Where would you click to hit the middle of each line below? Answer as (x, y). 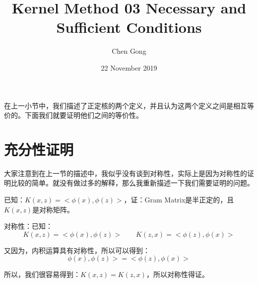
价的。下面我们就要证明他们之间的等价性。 (73, 115)
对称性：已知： (28, 226)
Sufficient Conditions (129, 27)
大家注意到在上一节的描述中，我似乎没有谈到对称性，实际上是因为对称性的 (126, 173)
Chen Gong (129, 51)
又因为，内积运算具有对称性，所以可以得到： (77, 250)
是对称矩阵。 (53, 209)
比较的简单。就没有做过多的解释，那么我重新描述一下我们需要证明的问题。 (132, 183)
